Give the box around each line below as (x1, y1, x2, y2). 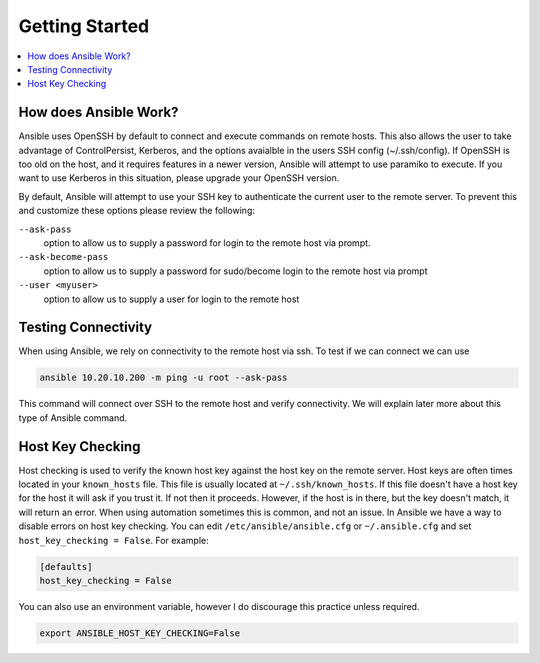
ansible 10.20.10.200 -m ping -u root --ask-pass (39, 372, 288, 384)
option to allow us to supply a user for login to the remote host (43, 293, 300, 305)
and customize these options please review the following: (18, 205, 255, 217)
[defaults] (39, 561, 93, 572)
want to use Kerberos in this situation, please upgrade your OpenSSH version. (18, 172, 340, 184)
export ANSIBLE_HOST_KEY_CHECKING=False (39, 628, 240, 639)
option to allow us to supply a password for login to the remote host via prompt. (43, 236, 371, 249)
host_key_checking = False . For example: (18, 534, 209, 546)
